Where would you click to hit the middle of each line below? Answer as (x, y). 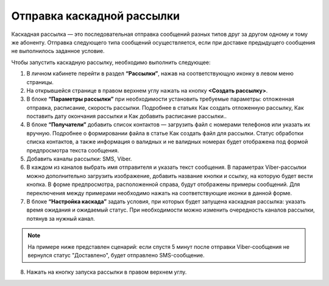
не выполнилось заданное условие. (58, 51)
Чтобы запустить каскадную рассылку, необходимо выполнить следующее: (111, 62)
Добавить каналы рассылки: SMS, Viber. (79, 159)
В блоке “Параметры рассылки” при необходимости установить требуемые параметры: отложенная (161, 99)
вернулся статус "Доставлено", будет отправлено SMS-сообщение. (116, 255)
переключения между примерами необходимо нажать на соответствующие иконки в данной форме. (159, 193)
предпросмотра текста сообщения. (73, 150)
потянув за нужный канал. (61, 218)
